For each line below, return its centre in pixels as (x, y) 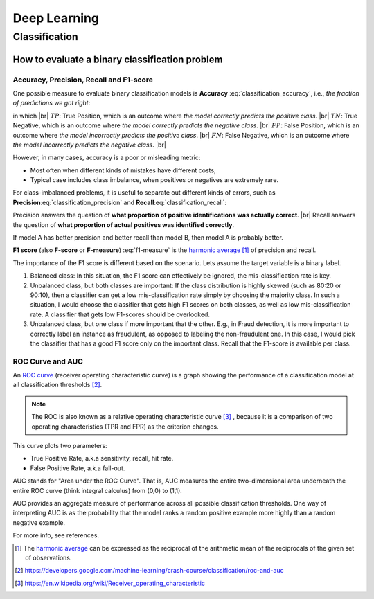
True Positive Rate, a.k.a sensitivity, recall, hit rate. (102, 458)
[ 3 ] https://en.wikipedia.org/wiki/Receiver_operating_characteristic (110, 583)
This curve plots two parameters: (60, 446)
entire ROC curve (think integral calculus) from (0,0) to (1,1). (98, 490)
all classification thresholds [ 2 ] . (57, 385)
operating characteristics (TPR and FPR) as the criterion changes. (125, 427)
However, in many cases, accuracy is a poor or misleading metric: (107, 158)
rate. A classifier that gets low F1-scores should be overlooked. (120, 314)
